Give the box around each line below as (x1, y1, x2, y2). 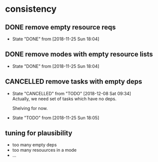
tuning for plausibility (5, 129, 72, 137)
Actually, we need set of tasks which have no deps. (12, 96, 117, 102)
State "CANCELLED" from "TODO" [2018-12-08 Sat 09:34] (12, 90, 131, 96)
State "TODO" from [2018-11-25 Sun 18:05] (12, 114, 99, 121)
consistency (5, 3, 57, 15)
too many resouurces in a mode (12, 147, 77, 153)
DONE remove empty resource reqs (5, 23, 116, 31)
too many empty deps (12, 142, 57, 148)
